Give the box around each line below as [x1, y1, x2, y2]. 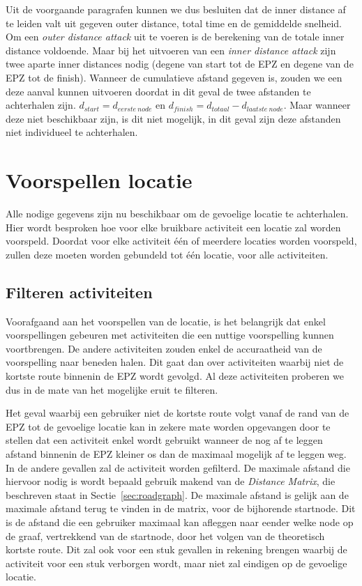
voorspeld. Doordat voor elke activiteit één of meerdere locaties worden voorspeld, [6, 233, 357, 248]
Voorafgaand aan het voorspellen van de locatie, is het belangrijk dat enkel [6, 314, 326, 328]
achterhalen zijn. [6, 98, 76, 112]
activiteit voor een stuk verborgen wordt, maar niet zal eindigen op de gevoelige [6, 555, 347, 570]
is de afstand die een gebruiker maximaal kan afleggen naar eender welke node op [6, 514, 354, 529]
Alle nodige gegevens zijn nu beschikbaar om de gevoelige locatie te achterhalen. [6, 206, 349, 221]
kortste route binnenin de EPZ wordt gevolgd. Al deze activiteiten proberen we [6, 369, 344, 383]
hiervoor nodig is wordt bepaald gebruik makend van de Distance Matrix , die [6, 474, 335, 488]
